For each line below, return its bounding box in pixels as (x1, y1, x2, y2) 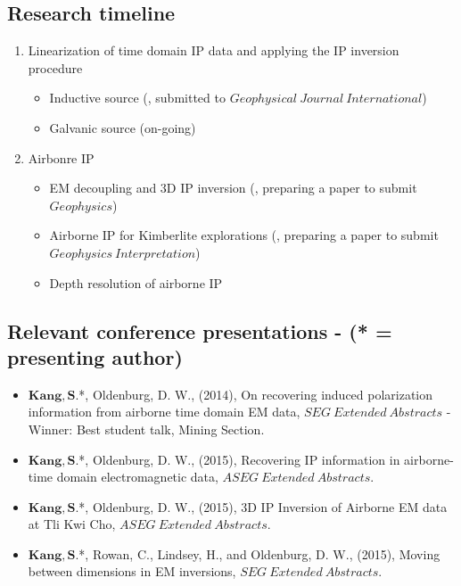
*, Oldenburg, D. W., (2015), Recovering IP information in (78, 450, 400, 468)
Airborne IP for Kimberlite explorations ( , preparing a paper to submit (49, 226, 439, 244)
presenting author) (7, 343, 183, 370)
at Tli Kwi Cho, (28, 515, 116, 533)
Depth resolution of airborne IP (49, 273, 223, 292)
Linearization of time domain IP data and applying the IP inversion (28, 41, 399, 60)
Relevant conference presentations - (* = (7, 317, 392, 344)
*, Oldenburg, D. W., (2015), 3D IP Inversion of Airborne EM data (78, 497, 448, 516)
